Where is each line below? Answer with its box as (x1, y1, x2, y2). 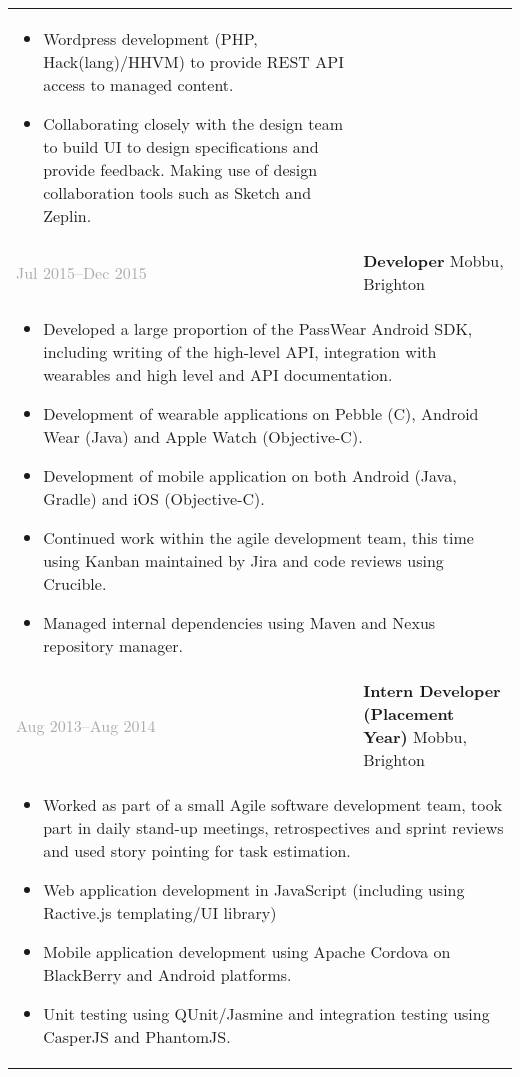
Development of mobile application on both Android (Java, (43, 464, 457, 487)
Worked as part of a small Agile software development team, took (43, 793, 503, 816)
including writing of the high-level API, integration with (43, 340, 437, 363)
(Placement (363, 702, 455, 725)
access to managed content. (43, 73, 234, 96)
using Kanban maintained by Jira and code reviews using (43, 549, 444, 572)
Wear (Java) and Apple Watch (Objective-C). (43, 425, 363, 448)
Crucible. (43, 572, 107, 595)
